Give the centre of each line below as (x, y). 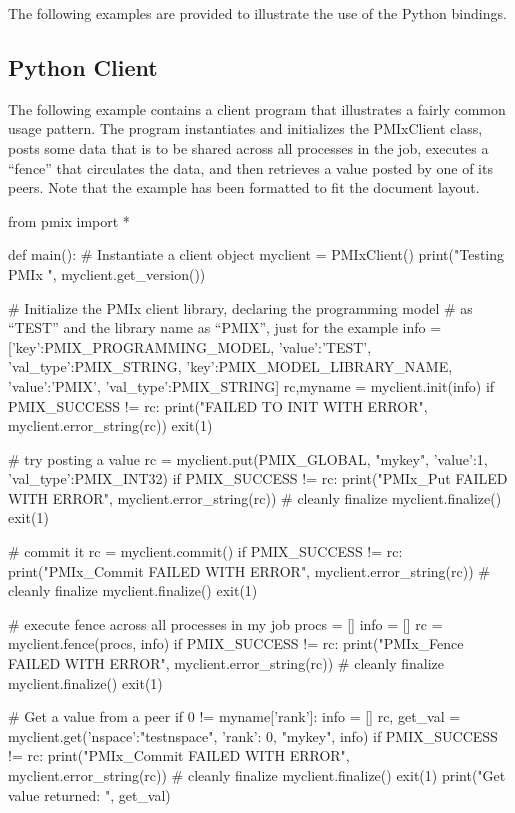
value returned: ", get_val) (89, 794)
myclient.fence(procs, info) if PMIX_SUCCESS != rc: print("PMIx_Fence (236, 643)
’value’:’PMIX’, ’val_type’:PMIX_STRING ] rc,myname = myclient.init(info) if (251, 385)
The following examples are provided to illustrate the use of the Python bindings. (257, 13)
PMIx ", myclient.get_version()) (107, 273)
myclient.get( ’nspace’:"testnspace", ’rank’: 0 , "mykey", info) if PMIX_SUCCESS (253, 735)
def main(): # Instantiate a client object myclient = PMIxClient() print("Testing (256, 254)
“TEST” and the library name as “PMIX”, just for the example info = (225, 327)
